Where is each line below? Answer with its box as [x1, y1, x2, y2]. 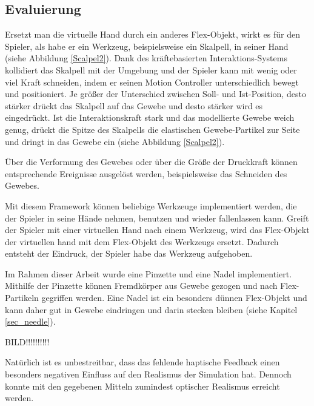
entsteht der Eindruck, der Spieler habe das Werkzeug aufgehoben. [5, 247, 253, 260]
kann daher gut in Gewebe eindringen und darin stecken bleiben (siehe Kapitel [5, 303, 298, 316]
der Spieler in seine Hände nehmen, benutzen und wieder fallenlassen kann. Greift [5, 211, 309, 224]
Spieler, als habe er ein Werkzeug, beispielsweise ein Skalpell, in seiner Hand [5, 39, 289, 52]
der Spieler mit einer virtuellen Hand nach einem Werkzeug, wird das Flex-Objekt [5, 223, 310, 236]
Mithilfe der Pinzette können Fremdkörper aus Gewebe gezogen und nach [5, 279, 278, 292]
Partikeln [5, 291, 39, 304]
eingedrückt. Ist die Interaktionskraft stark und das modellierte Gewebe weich [5, 111, 295, 124]
